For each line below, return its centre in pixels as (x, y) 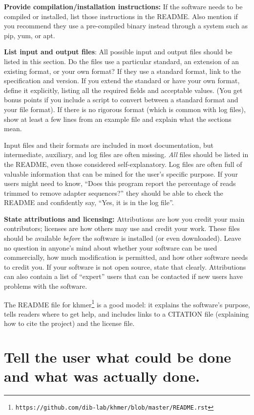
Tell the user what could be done (118, 357)
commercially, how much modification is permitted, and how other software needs (126, 257)
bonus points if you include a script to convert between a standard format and (121, 100)
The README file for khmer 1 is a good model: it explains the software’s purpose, (127, 303)
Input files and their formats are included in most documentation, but (109, 145)
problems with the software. (46, 286)
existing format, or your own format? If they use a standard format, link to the (123, 71)
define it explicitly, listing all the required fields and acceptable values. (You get (123, 90)
